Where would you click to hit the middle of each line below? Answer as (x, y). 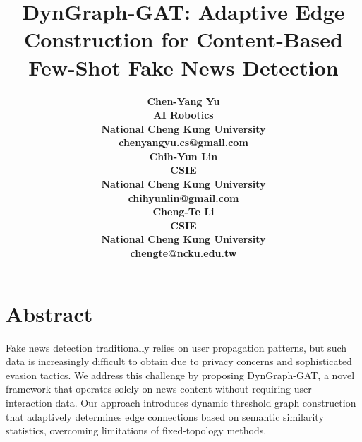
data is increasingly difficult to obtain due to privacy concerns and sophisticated (179, 361)
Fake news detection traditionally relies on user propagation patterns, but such (176, 347)
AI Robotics (183, 115)
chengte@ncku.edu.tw (183, 253)
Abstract (49, 313)
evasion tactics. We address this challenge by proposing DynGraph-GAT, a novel (180, 375)
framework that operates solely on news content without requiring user (159, 389)
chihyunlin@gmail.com (183, 197)
